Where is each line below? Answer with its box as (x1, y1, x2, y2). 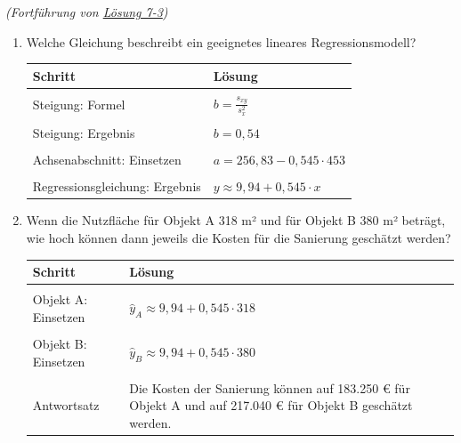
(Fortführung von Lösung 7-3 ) (5, 3, 168, 20)
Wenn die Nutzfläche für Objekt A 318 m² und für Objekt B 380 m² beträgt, (26, 211, 446, 230)
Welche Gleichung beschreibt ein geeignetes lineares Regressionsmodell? (26, 32, 417, 51)
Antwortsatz (32, 396, 100, 415)
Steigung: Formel (32, 95, 125, 114)
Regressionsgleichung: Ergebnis (32, 177, 201, 196)
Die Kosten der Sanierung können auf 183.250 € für (129, 378, 410, 397)
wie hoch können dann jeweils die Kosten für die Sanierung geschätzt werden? (26, 229, 451, 247)
